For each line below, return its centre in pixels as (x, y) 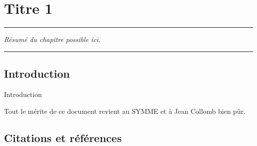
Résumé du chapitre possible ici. (52, 39)
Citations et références (63, 137)
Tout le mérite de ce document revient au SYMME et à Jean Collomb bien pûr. (125, 111)
